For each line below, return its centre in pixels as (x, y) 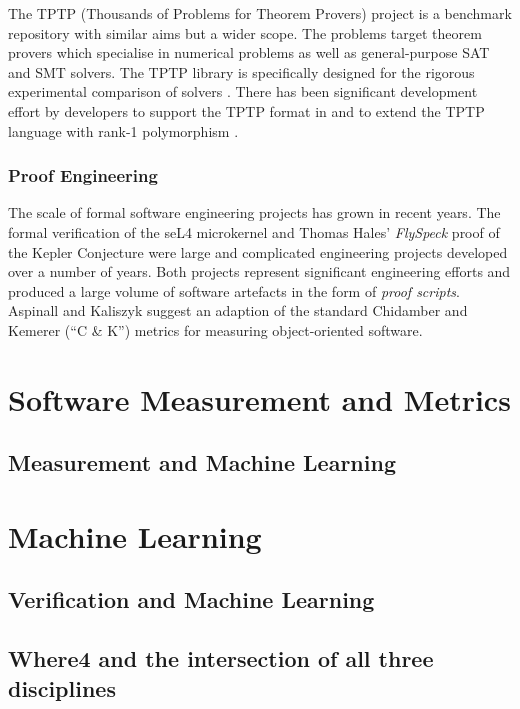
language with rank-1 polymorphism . (123, 130)
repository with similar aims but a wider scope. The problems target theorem (245, 32)
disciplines (62, 687)
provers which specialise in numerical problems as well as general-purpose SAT (249, 52)
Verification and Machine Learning (191, 599)
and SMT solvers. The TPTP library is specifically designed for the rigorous (241, 71)
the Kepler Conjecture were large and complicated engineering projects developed (258, 251)
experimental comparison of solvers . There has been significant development (243, 91)
